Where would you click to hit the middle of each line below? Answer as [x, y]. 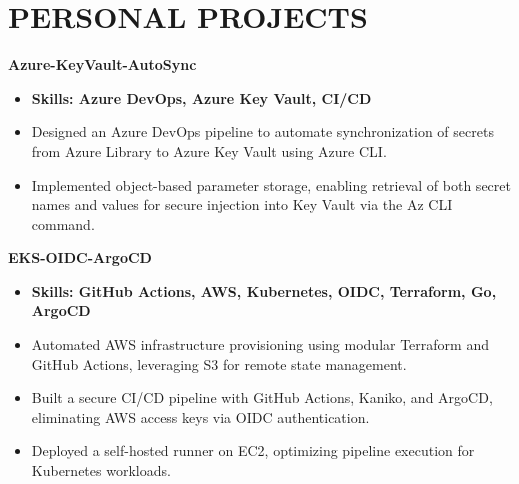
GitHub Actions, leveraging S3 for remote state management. [219, 363]
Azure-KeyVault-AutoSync [102, 64]
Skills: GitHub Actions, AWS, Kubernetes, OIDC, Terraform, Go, [264, 290]
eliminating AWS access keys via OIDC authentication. [200, 416]
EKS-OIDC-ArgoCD [80, 257]
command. [63, 223]
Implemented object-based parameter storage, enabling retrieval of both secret [271, 184]
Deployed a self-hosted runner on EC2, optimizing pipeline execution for [253, 450]
